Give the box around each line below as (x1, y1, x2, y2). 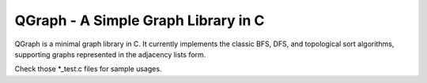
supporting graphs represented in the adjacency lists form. (14, 49, 206, 59)
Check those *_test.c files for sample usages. (14, 64, 162, 74)
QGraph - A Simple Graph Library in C (14, 12, 265, 29)
